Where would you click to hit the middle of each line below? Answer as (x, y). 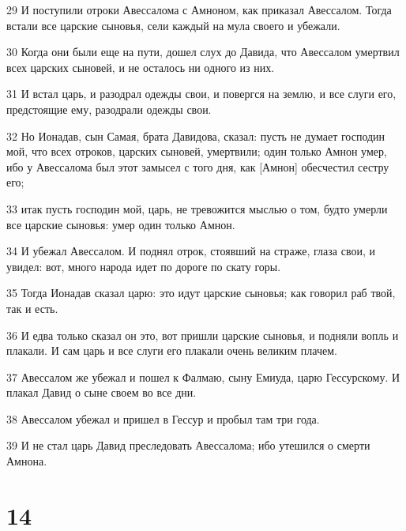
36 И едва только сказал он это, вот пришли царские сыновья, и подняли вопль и (203, 335)
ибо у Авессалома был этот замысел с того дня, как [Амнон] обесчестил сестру (198, 166)
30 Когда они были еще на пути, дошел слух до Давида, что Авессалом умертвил (203, 52)
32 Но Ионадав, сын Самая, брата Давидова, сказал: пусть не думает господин (196, 136)
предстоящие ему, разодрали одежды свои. (109, 109)
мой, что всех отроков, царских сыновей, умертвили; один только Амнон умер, (197, 151)
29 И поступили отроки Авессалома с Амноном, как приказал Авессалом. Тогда (199, 9)
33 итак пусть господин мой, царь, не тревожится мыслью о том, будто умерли (197, 208)
